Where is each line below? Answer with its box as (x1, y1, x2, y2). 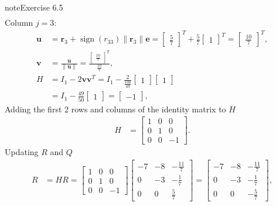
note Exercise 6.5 (5, 1, 63, 13)
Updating (5, 146, 39, 158)
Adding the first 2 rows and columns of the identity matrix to (5, 102, 226, 115)
